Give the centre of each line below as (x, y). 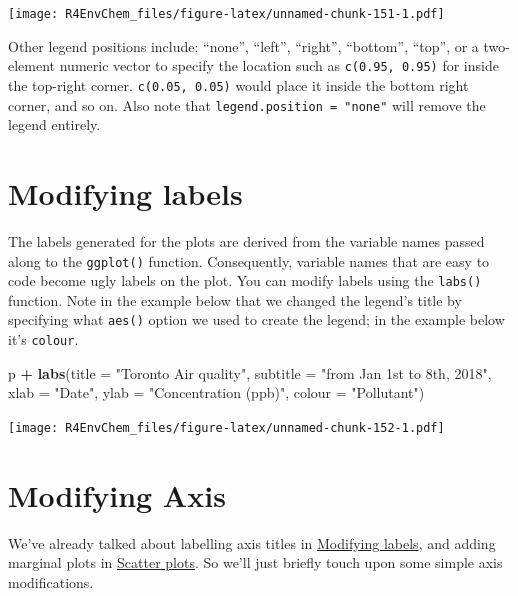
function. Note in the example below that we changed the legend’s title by (235, 299)
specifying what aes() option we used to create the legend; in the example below (256, 319)
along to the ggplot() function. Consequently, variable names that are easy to (249, 260)
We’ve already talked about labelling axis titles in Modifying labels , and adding (252, 542)
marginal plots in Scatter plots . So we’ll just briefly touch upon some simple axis (255, 562)
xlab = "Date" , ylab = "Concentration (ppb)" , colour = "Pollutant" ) (216, 392)
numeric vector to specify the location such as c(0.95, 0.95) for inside (279, 65)
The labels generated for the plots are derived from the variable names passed (246, 240)
